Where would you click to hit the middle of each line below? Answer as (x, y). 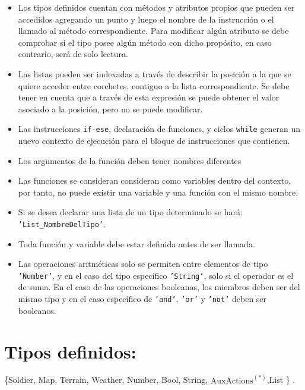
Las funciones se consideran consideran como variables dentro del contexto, (155, 180)
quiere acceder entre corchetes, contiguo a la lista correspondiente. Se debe (154, 85)
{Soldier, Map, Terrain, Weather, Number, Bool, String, (106, 380)
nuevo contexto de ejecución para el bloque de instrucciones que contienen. (154, 140)
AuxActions (232, 381)
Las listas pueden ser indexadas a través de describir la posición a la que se (155, 73)
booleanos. (37, 310)
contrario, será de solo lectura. (73, 54)
